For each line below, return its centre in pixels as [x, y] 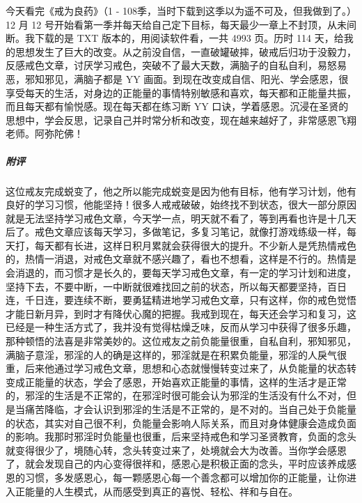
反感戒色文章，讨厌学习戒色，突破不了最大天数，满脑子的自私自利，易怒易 [176, 65]
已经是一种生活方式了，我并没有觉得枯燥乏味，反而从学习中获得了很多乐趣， [181, 327]
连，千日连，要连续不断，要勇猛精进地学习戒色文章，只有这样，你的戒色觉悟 [181, 300]
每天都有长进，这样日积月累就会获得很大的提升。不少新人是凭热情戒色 [195, 245]
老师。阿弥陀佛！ [45, 133]
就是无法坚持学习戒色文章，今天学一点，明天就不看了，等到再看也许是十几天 [181, 218]
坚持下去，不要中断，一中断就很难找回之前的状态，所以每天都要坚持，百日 [176, 286]
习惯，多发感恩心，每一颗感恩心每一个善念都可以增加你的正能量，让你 [186, 477]
